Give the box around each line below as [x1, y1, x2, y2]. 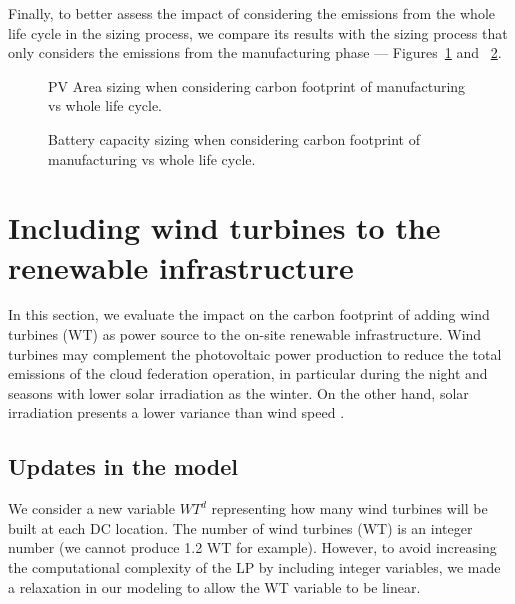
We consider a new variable [8, 498, 175, 519]
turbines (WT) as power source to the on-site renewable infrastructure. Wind [8, 324, 482, 345]
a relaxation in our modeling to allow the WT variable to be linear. [8, 576, 421, 597]
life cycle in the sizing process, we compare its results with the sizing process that [8, 22, 508, 43]
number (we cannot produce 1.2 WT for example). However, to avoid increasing [8, 537, 497, 558]
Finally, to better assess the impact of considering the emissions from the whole [8, 3, 496, 23]
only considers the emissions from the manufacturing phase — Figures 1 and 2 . [8, 42, 502, 63]
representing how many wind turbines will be [211, 498, 488, 519]
